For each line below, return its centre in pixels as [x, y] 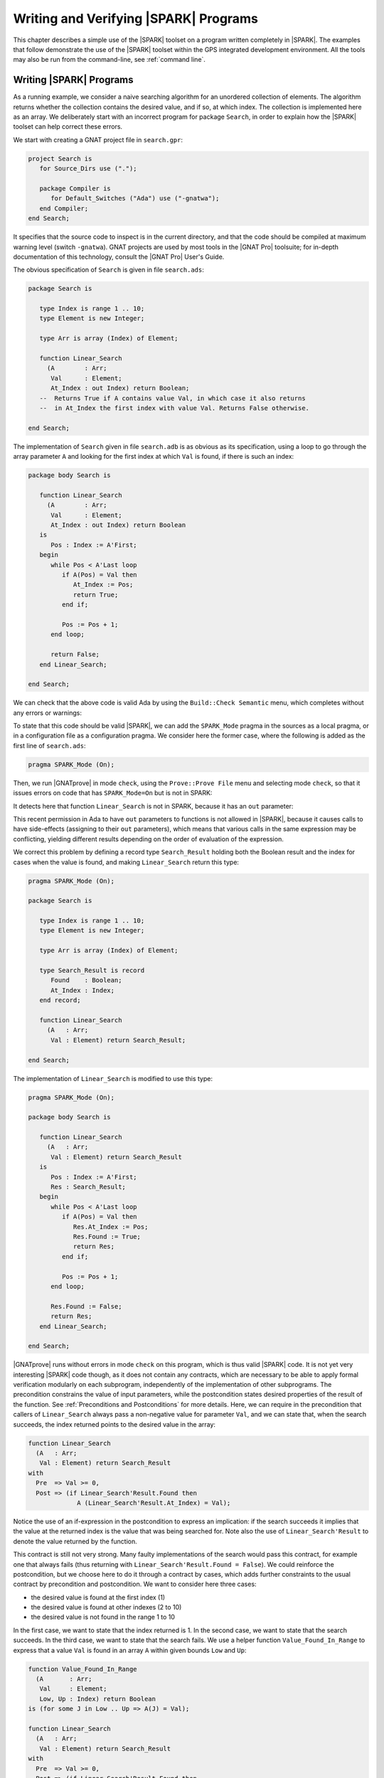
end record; [60, 1000]
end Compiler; [64, 208]
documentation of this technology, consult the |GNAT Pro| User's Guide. [119, 257]
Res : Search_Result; [88, 1187]
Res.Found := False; [86, 1306]
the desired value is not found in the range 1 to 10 [103, 1617]
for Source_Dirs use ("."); [89, 169]
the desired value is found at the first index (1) [98, 1597]
